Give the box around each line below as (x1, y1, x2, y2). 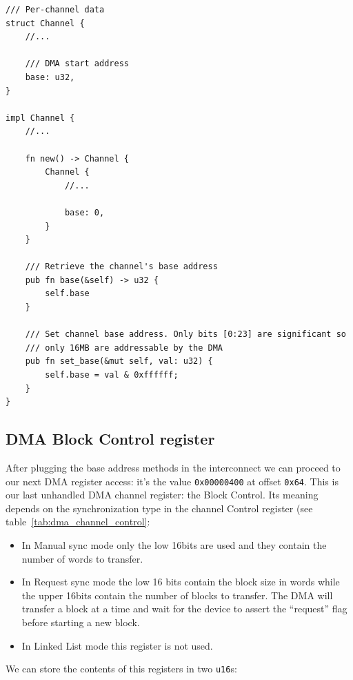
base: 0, (64, 207, 105, 217)
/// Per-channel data (6, 5, 105, 14)
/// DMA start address (25, 59, 129, 69)
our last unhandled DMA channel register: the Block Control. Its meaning (6, 487, 319, 502)
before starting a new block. (21, 615, 140, 630)
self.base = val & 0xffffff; (45, 370, 179, 380)
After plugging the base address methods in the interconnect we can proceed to (6, 460, 341, 475)
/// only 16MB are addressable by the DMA (25, 342, 223, 353)
